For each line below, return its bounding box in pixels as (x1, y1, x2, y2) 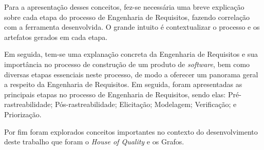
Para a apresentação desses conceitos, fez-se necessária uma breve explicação (4, 2, 244, 12)
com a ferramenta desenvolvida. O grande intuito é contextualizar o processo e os (4, 22, 260, 32)
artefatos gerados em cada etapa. (4, 31, 108, 42)
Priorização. (4, 109, 42, 119)
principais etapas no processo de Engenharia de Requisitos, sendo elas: (4, 89, 226, 99)
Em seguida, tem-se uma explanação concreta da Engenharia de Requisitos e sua (4, 49, 258, 59)
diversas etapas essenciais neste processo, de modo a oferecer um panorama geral (4, 69, 258, 79)
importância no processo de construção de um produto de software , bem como (4, 58, 250, 69)
